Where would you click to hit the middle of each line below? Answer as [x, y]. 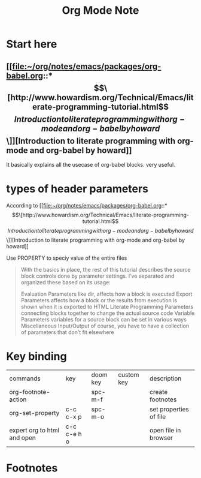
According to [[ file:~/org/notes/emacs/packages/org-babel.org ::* [87, 205]
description [165, 378]
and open [22, 437]
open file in [165, 430]
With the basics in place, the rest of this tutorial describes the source [106, 269]
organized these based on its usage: [66, 282]
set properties [169, 409]
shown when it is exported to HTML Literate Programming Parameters [107, 306]
